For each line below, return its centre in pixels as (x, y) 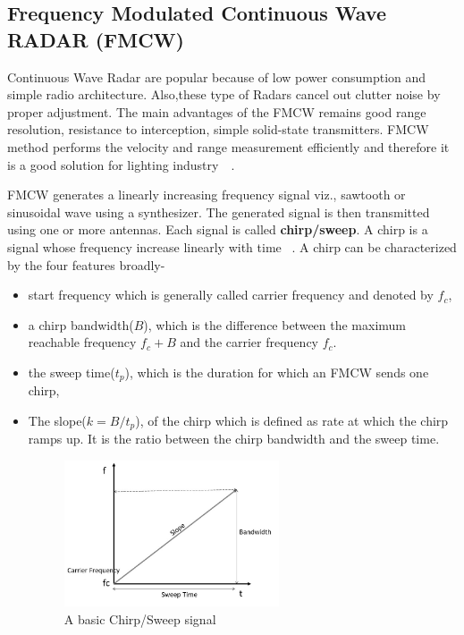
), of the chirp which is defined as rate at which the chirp (292, 420)
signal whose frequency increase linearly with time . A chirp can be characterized (232, 246)
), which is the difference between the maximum (275, 324)
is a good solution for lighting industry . (121, 164)
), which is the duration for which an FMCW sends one (277, 372)
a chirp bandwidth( (81, 324)
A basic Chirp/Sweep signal (140, 618)
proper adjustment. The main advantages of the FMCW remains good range (217, 111)
